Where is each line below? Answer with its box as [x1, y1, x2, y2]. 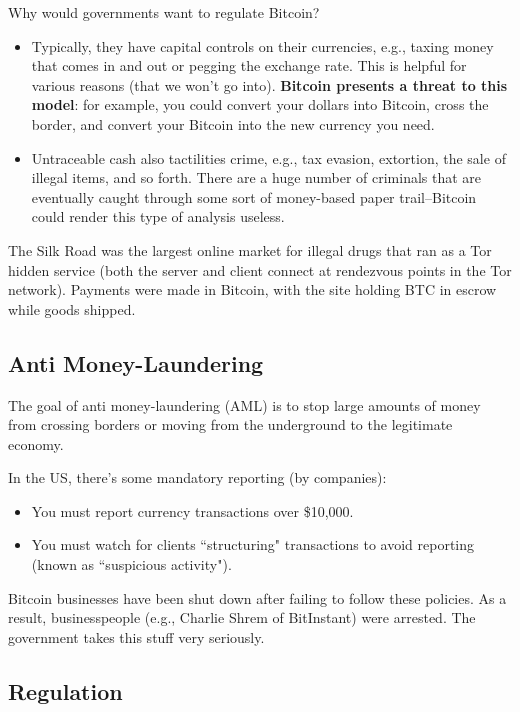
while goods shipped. [8, 298, 136, 319]
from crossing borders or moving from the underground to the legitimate [8, 414, 453, 435]
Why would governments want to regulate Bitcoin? [8, 2, 320, 22]
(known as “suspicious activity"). [31, 554, 232, 575]
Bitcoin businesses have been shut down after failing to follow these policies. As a [8, 587, 507, 608]
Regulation [8, 675, 123, 706]
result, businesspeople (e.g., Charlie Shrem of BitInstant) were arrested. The [8, 607, 476, 628]
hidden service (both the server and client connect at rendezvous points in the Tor [8, 259, 512, 280]
